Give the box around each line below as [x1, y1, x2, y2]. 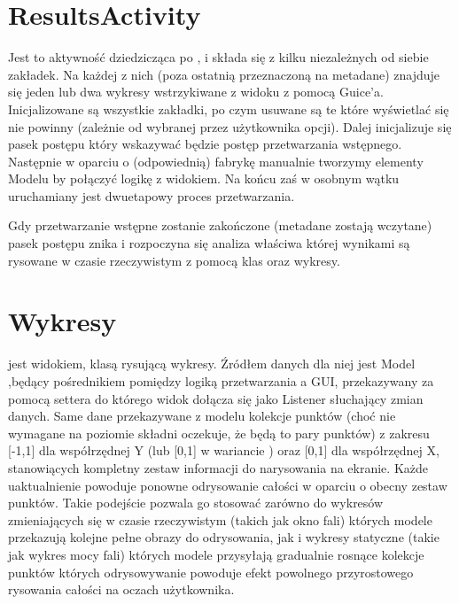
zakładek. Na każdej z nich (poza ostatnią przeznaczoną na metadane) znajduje [8, 65, 440, 83]
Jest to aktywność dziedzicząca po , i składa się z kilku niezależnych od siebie [8, 48, 429, 66]
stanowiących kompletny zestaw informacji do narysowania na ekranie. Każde [8, 458, 428, 476]
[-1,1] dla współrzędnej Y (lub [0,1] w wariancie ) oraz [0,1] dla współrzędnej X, [8, 441, 440, 460]
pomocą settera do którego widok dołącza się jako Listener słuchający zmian [8, 389, 424, 407]
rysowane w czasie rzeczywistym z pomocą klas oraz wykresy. [8, 251, 340, 269]
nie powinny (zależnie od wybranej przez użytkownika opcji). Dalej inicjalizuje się [8, 117, 452, 136]
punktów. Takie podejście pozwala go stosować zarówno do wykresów [8, 493, 384, 512]
